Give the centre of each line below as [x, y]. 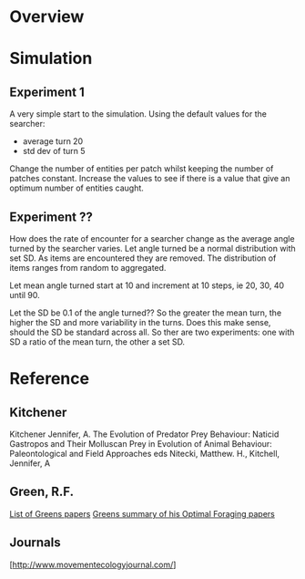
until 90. [25, 295]
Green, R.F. [42, 492]
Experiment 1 [47, 92]
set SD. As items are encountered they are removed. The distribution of [143, 258]
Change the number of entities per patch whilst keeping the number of [142, 169]
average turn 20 [53, 141]
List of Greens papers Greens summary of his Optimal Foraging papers [142, 513]
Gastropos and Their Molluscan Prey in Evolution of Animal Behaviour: [141, 444]
